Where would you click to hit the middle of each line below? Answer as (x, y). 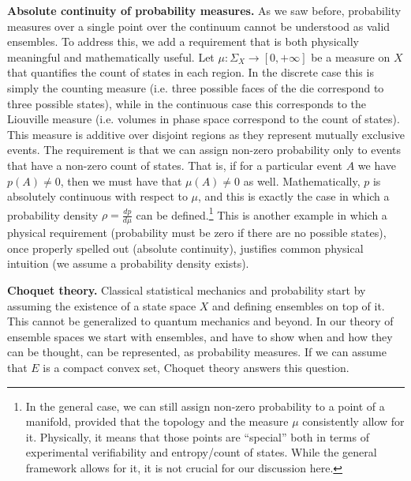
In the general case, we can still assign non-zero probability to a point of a (205, 406)
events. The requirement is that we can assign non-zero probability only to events (204, 150)
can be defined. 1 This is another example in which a (262, 213)
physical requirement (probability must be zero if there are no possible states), (197, 233)
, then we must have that (121, 180)
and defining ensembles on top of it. (299, 305)
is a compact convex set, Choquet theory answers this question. (196, 367)
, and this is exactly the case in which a (294, 196)
